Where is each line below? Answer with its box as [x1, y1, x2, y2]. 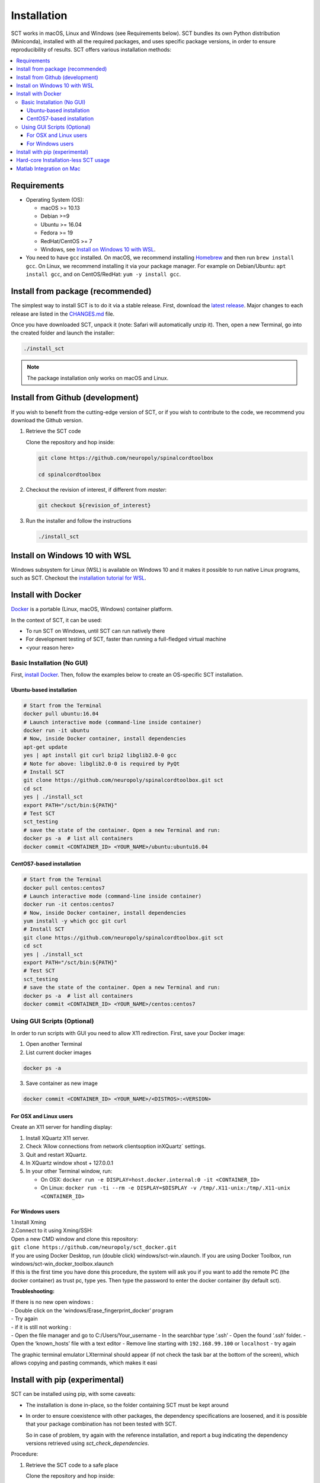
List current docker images [25, 1049, 92, 1056]
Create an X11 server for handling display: [11, 1124, 113, 1131]
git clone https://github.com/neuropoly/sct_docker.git [11, 1244, 177, 1251]
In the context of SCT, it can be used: [11, 616, 102, 623]
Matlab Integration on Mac [16, 165, 81, 172]
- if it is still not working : [11, 1323, 71, 1331]
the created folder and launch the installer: [11, 329, 115, 336]
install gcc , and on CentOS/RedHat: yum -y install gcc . [25, 270, 181, 278]
